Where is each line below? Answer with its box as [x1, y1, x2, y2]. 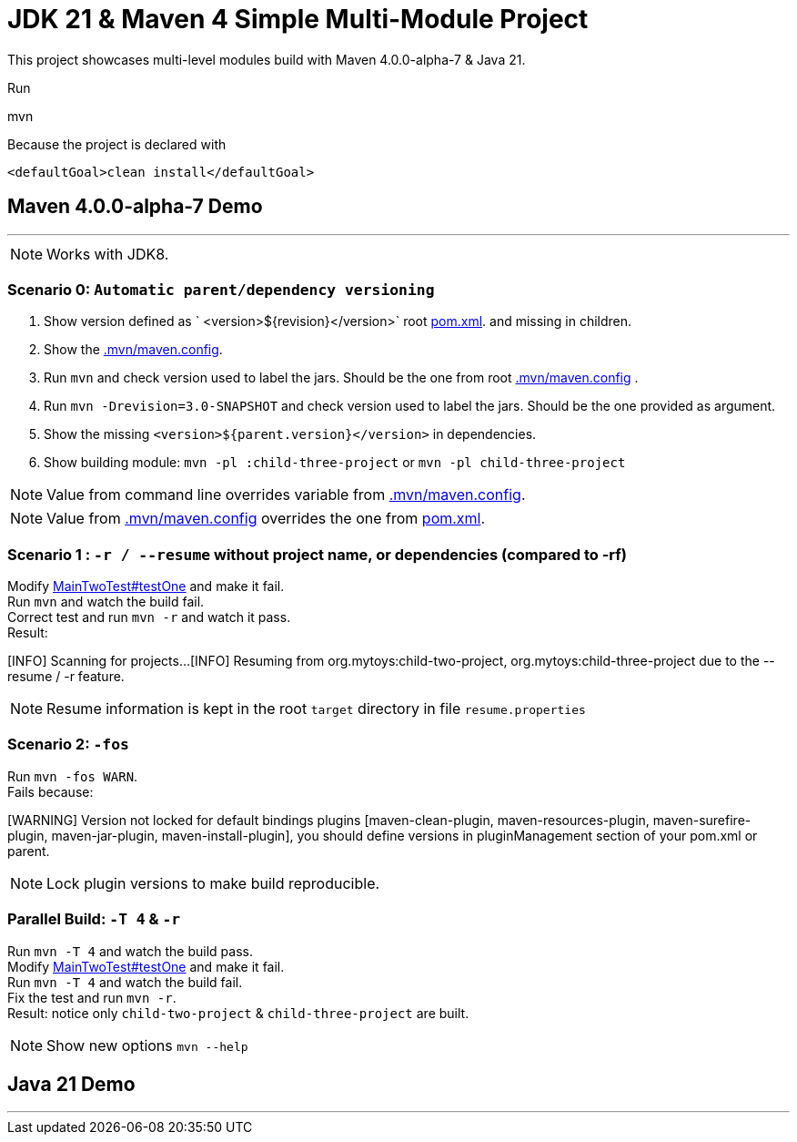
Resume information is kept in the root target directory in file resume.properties [46, 699, 586, 719]
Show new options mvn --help [46, 1035, 248, 1055]
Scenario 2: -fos [7, 735, 129, 754]
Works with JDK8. [46, 244, 169, 263]
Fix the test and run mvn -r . [7, 989, 177, 1005]
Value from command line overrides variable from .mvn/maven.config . [46, 485, 526, 505]
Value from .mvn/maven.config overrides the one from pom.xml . [46, 509, 486, 528]
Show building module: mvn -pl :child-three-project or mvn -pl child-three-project [44, 454, 626, 471]
